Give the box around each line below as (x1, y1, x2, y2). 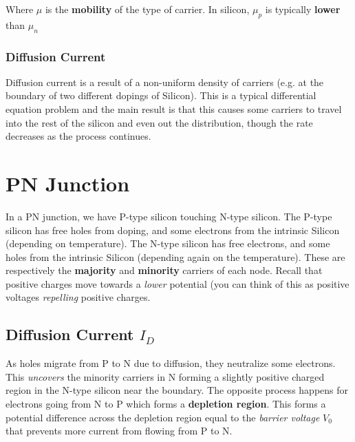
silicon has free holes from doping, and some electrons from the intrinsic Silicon (6, 222, 340, 237)
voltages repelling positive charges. (6, 290, 151, 304)
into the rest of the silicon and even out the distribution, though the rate (6, 115, 313, 129)
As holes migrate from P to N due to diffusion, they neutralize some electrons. (6, 356, 336, 370)
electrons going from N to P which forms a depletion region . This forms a (6, 397, 326, 411)
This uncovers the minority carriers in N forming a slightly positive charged (6, 369, 325, 383)
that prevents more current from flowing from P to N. (6, 423, 233, 438)
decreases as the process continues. (6, 129, 151, 143)
